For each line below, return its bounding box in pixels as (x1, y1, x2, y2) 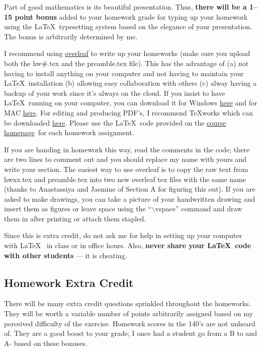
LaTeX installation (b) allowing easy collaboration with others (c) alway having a (4, 78, 257, 88)
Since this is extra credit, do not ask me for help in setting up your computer (4, 230, 242, 241)
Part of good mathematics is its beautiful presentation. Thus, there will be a (4, 2, 247, 12)
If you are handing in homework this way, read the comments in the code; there (4, 144, 249, 154)
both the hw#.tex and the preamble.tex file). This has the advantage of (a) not (4, 57, 249, 68)
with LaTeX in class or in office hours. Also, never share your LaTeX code (4, 240, 251, 251)
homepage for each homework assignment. (4, 127, 134, 138)
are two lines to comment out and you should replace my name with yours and (4, 154, 247, 164)
